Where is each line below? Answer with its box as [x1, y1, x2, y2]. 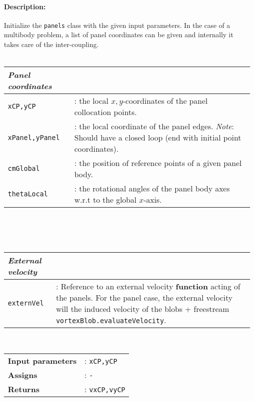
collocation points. [74, 106, 137, 118]
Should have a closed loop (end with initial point [74, 132, 241, 143]
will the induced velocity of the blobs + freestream [56, 303, 230, 315]
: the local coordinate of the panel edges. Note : [74, 120, 234, 132]
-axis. [143, 194, 162, 206]
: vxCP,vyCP [84, 383, 126, 395]
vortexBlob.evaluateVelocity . [56, 314, 167, 326]
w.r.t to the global [74, 194, 137, 206]
